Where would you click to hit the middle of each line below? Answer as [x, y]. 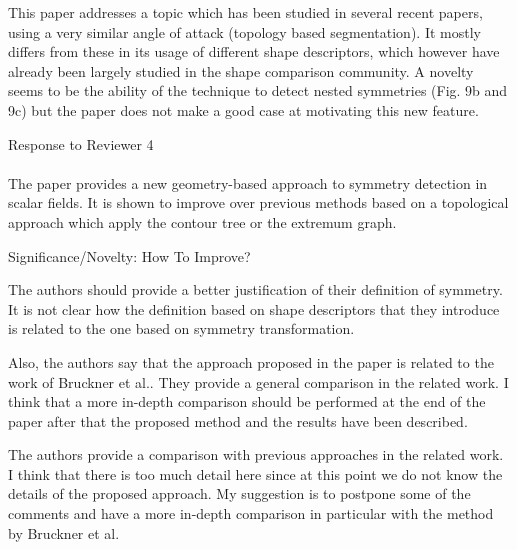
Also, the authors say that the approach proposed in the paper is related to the [251, 361]
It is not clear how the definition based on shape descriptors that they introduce [254, 308]
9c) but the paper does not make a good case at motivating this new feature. [243, 109]
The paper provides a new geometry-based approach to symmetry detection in [248, 182]
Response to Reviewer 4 [81, 143]
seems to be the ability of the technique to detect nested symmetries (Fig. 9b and [258, 90]
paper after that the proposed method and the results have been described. [238, 420]
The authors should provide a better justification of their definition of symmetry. [255, 289]
